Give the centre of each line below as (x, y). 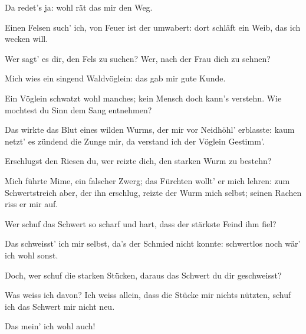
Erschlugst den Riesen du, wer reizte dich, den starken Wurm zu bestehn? (138, 161)
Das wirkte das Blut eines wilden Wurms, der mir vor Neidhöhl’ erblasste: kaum (150, 130)
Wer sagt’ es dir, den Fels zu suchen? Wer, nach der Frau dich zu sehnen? (138, 58)
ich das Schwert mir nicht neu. (60, 306)
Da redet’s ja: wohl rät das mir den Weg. (79, 7)
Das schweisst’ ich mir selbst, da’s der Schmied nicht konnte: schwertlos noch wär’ (153, 243)
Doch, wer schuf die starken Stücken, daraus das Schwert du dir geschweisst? (143, 275)
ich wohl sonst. (32, 255)
